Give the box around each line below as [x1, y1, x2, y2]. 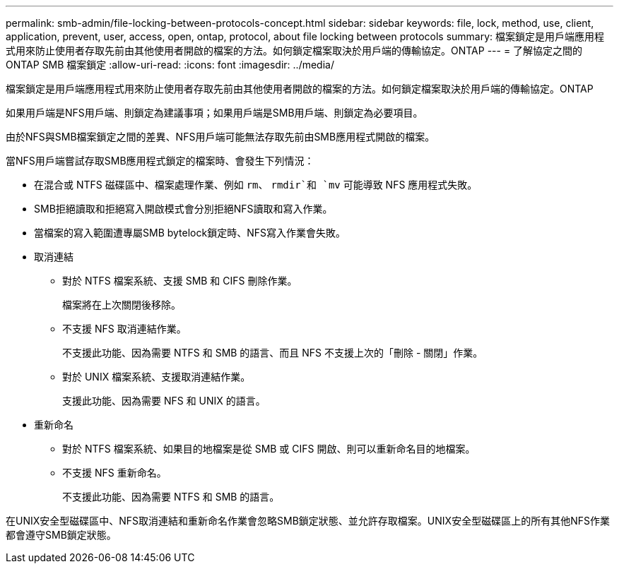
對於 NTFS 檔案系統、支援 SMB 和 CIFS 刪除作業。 [62, 275, 297, 287]
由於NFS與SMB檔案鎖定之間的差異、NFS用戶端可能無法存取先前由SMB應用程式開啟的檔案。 [6, 131, 435, 143]
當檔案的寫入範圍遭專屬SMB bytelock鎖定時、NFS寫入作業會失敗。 [34, 227, 346, 239]
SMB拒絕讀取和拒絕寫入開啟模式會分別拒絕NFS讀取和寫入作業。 [34, 203, 333, 215]
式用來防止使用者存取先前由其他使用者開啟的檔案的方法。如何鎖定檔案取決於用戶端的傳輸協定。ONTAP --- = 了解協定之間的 [6, 44, 583, 56]
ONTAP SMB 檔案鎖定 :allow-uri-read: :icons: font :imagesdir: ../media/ [6, 59, 334, 71]
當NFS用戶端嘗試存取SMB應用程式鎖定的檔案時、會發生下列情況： [6, 155, 314, 167]
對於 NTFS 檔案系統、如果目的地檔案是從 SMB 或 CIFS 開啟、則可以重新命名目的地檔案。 [62, 443, 476, 455]
